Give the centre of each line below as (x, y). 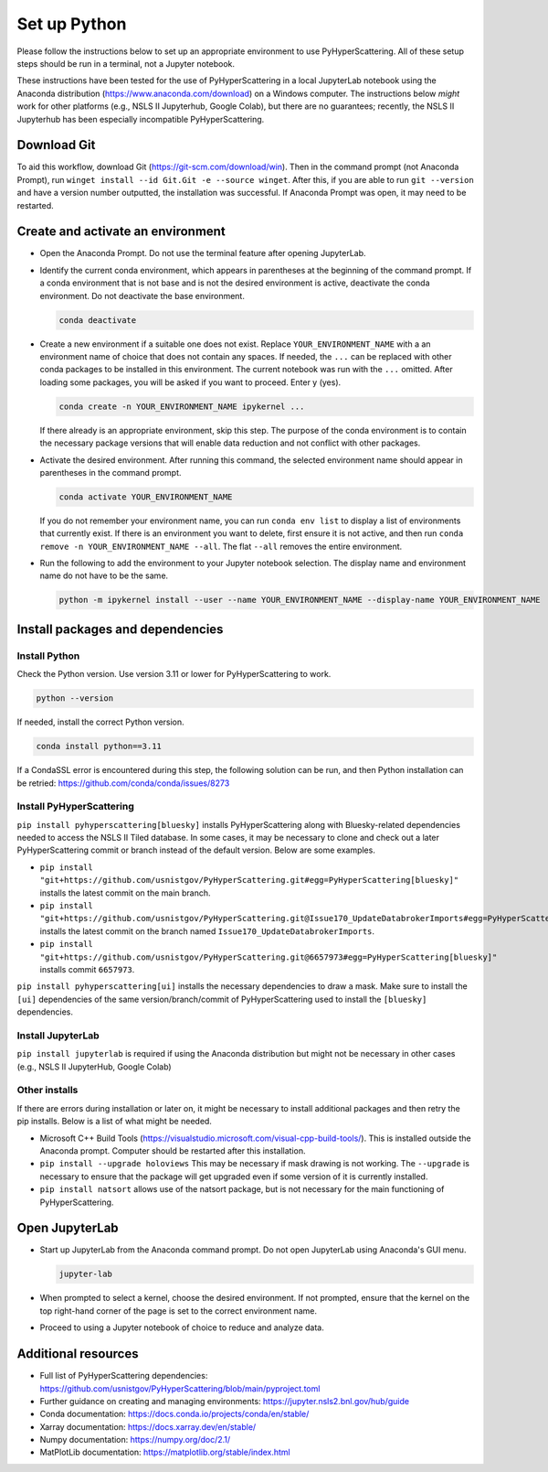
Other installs (47, 1091)
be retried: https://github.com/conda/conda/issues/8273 (123, 783)
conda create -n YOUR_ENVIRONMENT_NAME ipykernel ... (182, 406)
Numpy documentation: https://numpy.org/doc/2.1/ (135, 1440)
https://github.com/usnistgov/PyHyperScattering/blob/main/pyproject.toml (180, 1388)
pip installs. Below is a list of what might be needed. (114, 1122)
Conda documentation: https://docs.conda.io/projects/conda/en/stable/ (174, 1414)
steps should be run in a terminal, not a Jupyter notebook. (126, 63)
